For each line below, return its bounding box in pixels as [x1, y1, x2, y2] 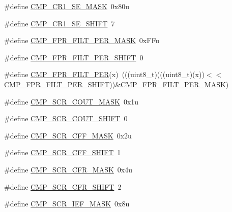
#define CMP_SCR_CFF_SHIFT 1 [4, 147, 121, 158]
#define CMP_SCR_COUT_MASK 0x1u [4, 96, 139, 107]
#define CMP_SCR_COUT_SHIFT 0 [4, 113, 128, 124]
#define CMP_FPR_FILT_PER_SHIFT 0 [4, 52, 143, 62]
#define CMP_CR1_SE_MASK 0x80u [4, 1, 130, 11]
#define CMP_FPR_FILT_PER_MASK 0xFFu [4, 35, 160, 46]
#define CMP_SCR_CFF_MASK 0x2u [4, 130, 132, 140]
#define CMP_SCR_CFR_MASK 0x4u [4, 164, 133, 174]
